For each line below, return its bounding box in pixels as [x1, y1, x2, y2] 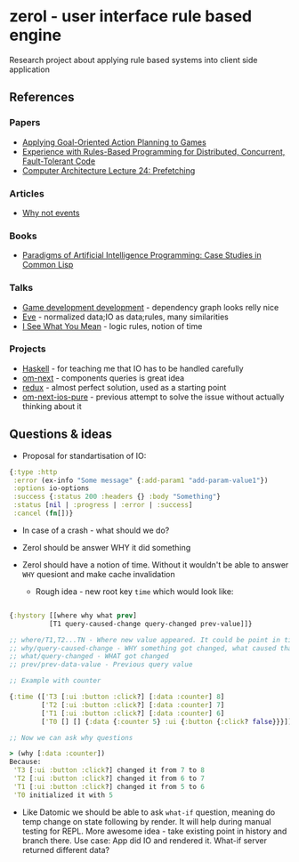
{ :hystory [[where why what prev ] [9, 611, 138, 620]
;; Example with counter [9, 676, 101, 686]
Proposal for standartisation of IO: [21, 450, 147, 461]
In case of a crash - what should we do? [21, 525, 170, 536]
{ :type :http [9, 467, 58, 477]
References [9, 90, 75, 105]
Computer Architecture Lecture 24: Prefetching [21, 165, 196, 175]
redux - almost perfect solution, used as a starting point [21, 382, 227, 392]
